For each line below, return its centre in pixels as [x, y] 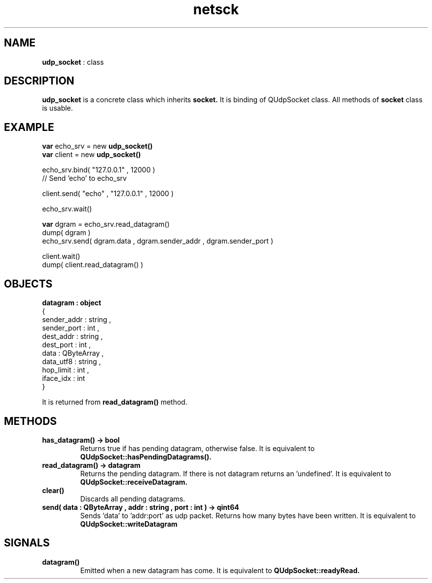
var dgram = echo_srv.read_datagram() [106, 224]
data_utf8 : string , [72, 362]
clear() [53, 490]
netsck [216, 9]
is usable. [57, 108]
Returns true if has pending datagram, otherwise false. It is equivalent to [197, 448]
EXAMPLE [29, 127]
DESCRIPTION [39, 81]
